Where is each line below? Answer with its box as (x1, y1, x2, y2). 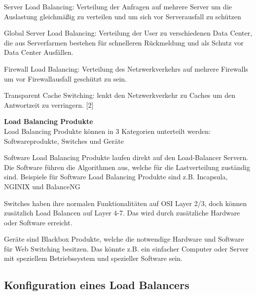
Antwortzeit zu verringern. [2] (4, 99, 94, 110)
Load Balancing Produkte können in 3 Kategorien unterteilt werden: (4, 126, 211, 136)
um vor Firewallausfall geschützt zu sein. (4, 73, 127, 84)
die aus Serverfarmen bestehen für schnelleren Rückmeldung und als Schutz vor (4, 37, 244, 47)
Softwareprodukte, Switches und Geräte (4, 135, 124, 146)
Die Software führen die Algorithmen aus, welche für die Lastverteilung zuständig (4, 162, 250, 172)
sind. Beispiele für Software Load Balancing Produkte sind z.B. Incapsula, (4, 171, 228, 182)
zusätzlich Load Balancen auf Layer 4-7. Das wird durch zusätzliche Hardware (4, 208, 240, 218)
